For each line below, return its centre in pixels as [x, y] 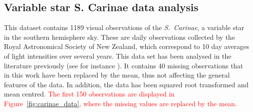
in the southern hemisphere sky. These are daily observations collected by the [119, 37]
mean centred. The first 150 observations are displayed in [89, 94]
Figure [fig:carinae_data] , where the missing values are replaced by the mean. [120, 103]
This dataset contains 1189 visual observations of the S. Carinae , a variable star [124, 27]
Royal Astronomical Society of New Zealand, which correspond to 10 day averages [126, 46]
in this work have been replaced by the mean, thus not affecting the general [117, 75]
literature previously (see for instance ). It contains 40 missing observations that [124, 65]
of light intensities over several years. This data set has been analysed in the [118, 56]
